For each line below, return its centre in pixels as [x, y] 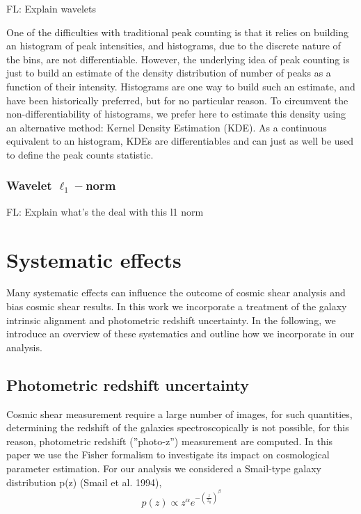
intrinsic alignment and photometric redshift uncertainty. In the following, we [171, 320]
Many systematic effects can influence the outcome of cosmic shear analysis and [176, 292]
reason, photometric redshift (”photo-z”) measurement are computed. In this [170, 441]
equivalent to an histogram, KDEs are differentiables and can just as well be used [180, 141]
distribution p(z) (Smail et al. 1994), [84, 482]
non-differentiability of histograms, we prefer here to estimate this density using [176, 114]
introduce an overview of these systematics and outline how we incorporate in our [180, 334]
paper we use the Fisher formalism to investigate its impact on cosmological [168, 455]
